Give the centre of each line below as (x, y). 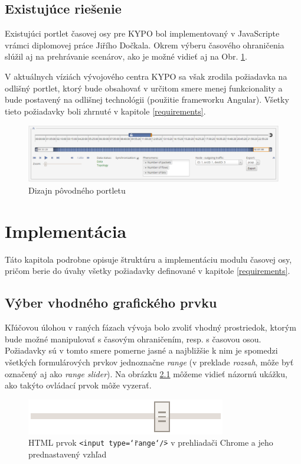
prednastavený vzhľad (68, 454)
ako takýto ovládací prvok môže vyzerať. (78, 385)
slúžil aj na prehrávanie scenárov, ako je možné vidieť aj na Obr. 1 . (126, 56)
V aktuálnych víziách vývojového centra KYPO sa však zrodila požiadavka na (146, 76)
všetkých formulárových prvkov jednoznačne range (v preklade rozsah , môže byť (149, 362)
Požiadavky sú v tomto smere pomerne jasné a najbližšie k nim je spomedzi (141, 350)
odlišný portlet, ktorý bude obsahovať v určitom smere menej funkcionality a (144, 88)
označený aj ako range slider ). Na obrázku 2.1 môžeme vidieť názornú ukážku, (146, 373)
